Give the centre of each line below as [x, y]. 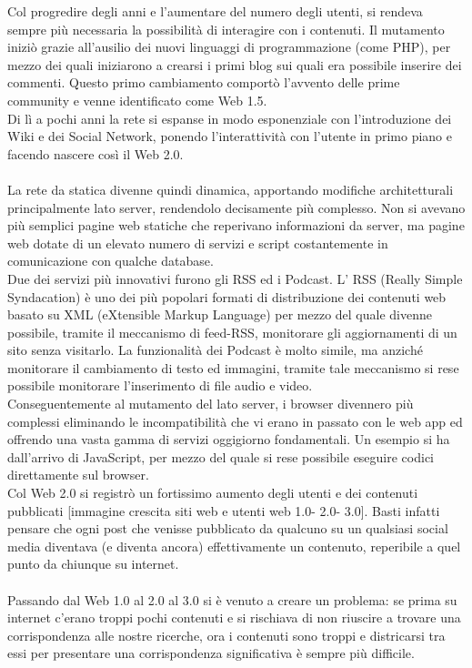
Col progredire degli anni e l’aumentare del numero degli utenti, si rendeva [215, 11]
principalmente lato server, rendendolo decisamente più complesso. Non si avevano [236, 207]
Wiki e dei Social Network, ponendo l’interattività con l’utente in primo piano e [230, 136]
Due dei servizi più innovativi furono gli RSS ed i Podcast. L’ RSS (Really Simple [235, 278]
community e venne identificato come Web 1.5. [137, 100]
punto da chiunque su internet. [93, 564]
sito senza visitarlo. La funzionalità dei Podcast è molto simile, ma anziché [215, 350]
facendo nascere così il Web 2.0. [95, 153]
